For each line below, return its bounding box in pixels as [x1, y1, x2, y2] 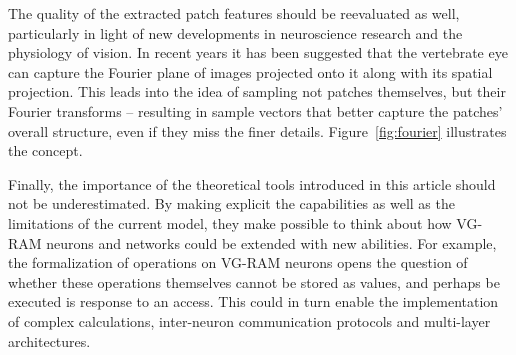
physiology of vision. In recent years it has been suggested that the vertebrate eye [8, 42, 508, 63]
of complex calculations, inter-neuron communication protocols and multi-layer [8, 310, 491, 331]
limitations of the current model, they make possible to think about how [8, 212, 452, 233]
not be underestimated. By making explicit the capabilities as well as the [8, 193, 455, 214]
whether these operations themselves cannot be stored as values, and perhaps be [8, 271, 500, 292]
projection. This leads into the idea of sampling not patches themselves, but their [8, 81, 506, 102]
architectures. [8, 330, 91, 351]
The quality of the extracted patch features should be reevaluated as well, [8, 3, 460, 23]
